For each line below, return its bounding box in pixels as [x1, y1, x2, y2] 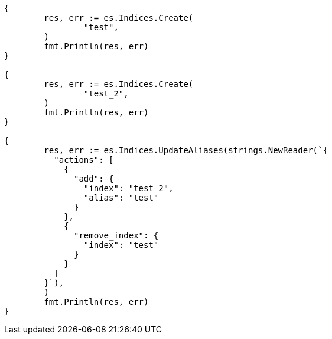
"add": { [74, 174, 114, 183]
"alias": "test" [83, 193, 159, 202]
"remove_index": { [74, 231, 159, 240]
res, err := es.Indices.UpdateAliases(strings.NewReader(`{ [44, 146, 328, 155]
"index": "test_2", [83, 183, 174, 193]
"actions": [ [54, 155, 114, 164]
